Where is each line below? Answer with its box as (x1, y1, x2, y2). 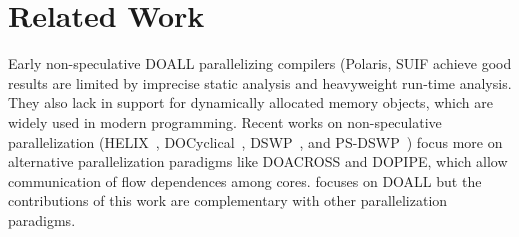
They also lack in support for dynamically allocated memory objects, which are (8, 92, 493, 113)
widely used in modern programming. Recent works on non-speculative (8, 111, 442, 132)
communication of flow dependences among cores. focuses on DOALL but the (8, 170, 482, 191)
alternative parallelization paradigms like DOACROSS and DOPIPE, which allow (8, 151, 508, 172)
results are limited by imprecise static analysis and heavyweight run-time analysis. (8, 72, 512, 93)
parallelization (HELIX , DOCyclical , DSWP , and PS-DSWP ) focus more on (8, 131, 503, 152)
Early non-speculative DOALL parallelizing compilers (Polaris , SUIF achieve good (8, 53, 512, 74)
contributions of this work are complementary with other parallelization (8, 190, 448, 211)
